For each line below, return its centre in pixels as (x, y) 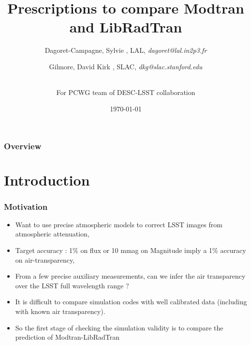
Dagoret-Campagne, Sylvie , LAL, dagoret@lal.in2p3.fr (126, 50)
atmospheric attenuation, (52, 234)
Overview (23, 146)
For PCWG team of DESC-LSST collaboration (126, 92)
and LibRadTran (126, 27)
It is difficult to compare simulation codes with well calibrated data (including (131, 302)
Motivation (26, 206)
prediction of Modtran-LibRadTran (67, 337)
